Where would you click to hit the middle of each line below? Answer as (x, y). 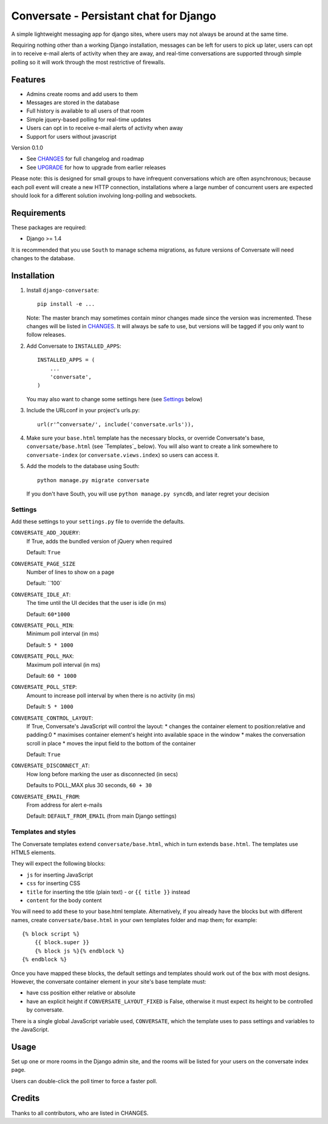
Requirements (39, 213)
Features (28, 79)
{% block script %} (51, 934)
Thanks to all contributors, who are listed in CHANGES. (80, 1113)
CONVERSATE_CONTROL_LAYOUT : (52, 718)
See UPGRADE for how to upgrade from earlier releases (96, 167)
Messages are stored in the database (73, 103)
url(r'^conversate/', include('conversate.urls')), (116, 424)
